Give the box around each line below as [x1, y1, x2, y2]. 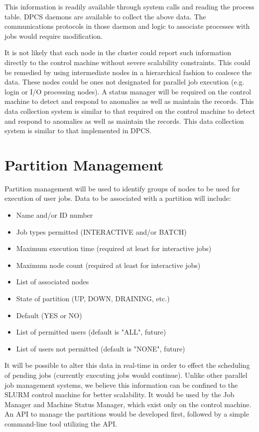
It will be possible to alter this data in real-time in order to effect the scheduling [4, 360, 250, 370]
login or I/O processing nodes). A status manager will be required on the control [4, 86, 251, 96]
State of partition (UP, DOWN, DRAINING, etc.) [16, 293, 170, 303]
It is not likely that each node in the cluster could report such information [4, 47, 232, 58]
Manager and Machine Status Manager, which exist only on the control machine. [4, 399, 252, 409]
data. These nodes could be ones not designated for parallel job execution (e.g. [4, 77, 245, 87]
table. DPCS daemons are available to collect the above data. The [4, 11, 206, 21]
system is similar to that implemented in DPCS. [4, 125, 152, 136]
